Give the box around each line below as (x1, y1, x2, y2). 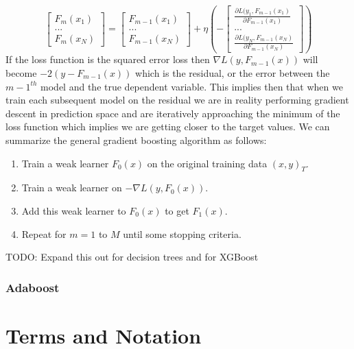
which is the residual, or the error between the (135, 66, 330, 80)
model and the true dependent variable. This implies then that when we (40, 79, 343, 93)
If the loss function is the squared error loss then (5, 52, 210, 67)
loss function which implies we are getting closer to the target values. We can (5, 119, 330, 134)
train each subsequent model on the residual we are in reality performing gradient (5, 93, 349, 107)
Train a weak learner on (21, 180, 122, 195)
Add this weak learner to (21, 203, 126, 217)
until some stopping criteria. (123, 226, 241, 241)
